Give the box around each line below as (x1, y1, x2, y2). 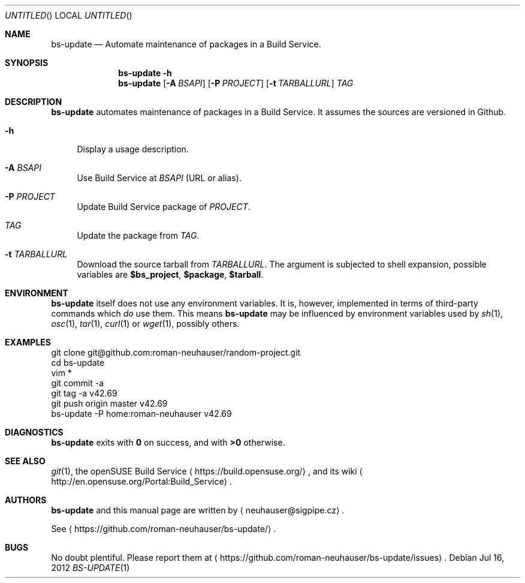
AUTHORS (5, 495, 47, 505)
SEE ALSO (5, 456, 46, 466)
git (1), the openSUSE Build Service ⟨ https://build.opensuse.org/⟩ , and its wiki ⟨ (51, 466, 363, 476)
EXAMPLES (5, 337, 51, 347)
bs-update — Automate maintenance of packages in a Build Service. (51, 39, 321, 49)
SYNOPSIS (5, 58, 49, 68)
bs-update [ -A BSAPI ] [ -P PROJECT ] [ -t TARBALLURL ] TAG (118, 78, 354, 88)
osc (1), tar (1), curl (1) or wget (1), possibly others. (51, 318, 240, 329)
